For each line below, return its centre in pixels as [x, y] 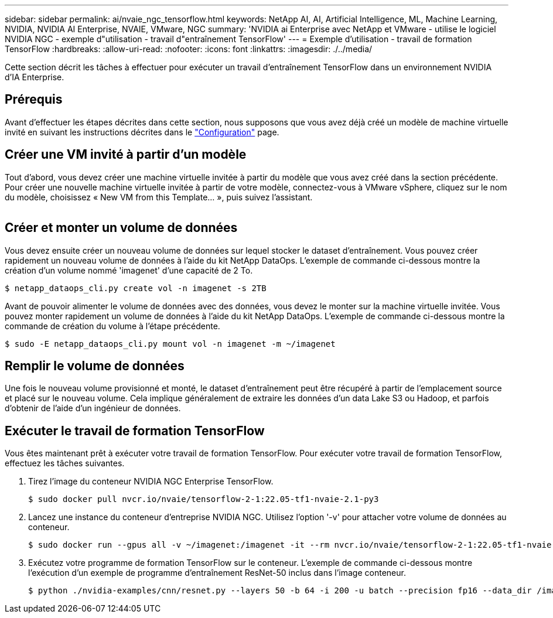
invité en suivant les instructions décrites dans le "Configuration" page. [142, 132]
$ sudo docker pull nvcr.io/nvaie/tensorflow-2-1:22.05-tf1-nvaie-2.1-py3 [204, 499]
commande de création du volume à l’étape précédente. [112, 326]
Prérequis [34, 100]
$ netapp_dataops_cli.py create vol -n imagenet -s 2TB [136, 288]
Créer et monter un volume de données [121, 228]
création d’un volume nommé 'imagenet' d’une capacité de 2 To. [129, 270]
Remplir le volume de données [95, 366]
